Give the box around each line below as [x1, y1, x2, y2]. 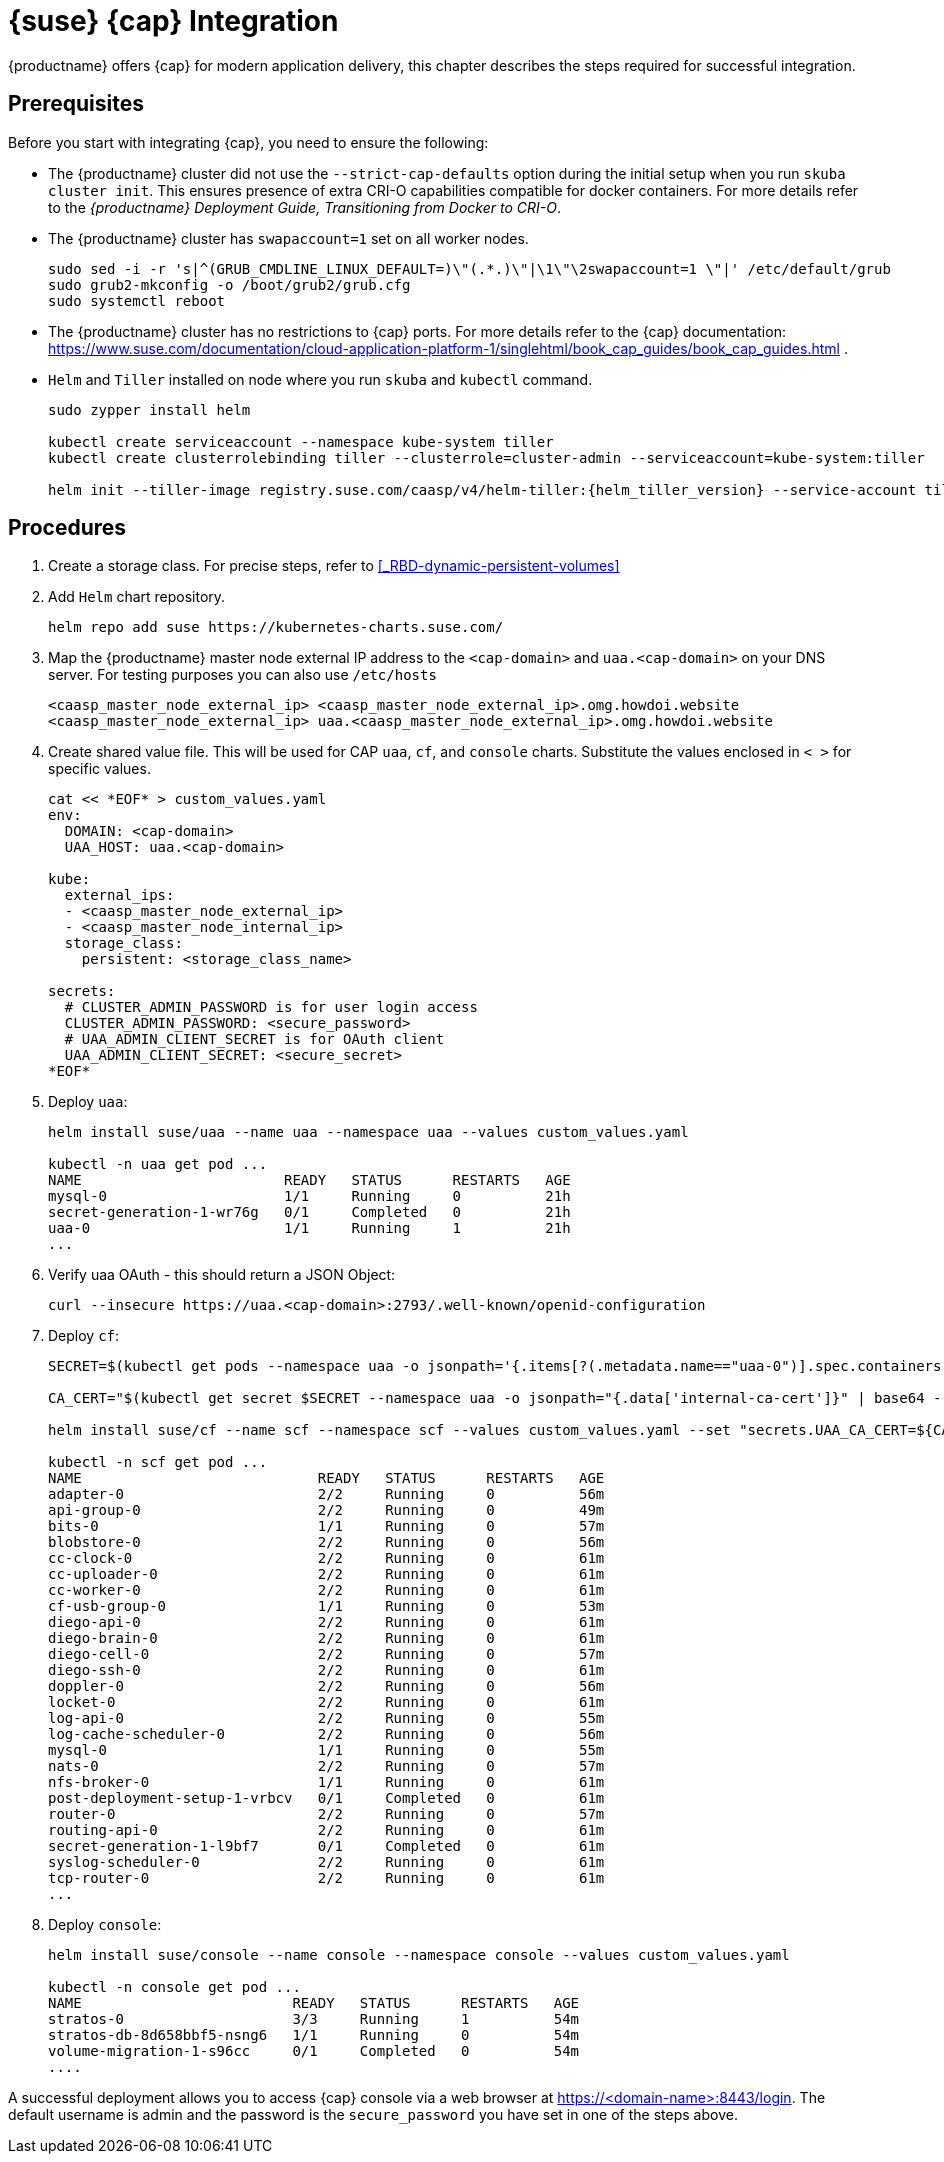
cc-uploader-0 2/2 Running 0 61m [48, 1566, 605, 1583]
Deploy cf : [48, 1327, 120, 1345]
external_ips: [64, 887, 175, 904]
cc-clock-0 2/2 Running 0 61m [48, 1550, 605, 1567]
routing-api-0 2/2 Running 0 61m [48, 1822, 605, 1839]
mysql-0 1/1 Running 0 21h [48, 1188, 571, 1205]
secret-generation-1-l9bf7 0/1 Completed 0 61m [48, 1838, 605, 1855]
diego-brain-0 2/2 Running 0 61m [48, 1630, 605, 1647]
